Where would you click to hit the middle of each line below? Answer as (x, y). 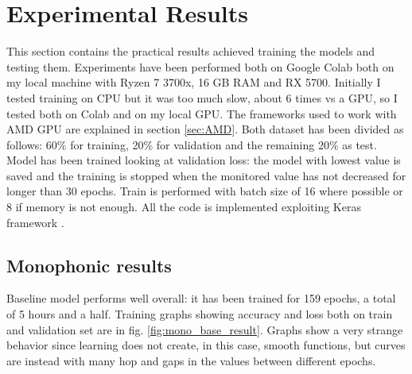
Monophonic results (89, 265)
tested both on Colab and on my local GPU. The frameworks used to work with (202, 113)
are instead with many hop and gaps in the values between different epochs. (191, 360)
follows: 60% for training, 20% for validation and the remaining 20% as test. (192, 144)
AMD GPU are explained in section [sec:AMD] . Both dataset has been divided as (205, 129)
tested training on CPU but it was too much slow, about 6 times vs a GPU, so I (202, 97)
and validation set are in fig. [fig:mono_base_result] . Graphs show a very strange (205, 329)
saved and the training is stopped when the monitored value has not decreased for (206, 175)
